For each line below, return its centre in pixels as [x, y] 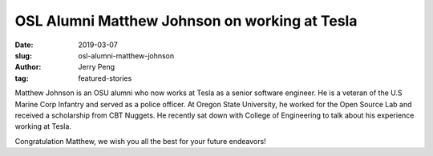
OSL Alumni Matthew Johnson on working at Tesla [186, 21]
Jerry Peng [97, 67]
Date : [24, 45]
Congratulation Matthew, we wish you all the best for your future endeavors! [140, 141]
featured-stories [105, 78]
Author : [28, 67]
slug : [23, 55]
